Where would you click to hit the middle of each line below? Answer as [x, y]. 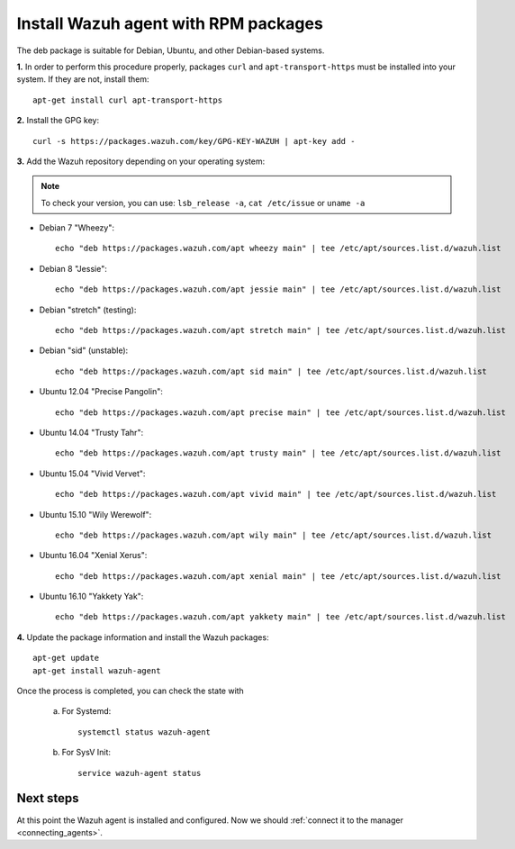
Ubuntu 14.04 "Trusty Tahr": [91, 432]
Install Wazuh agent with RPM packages [170, 23]
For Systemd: [86, 711]
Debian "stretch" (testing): [88, 310]
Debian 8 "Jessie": [73, 268]
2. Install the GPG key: [58, 121]
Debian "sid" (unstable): [84, 350]
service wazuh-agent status [140, 773]
